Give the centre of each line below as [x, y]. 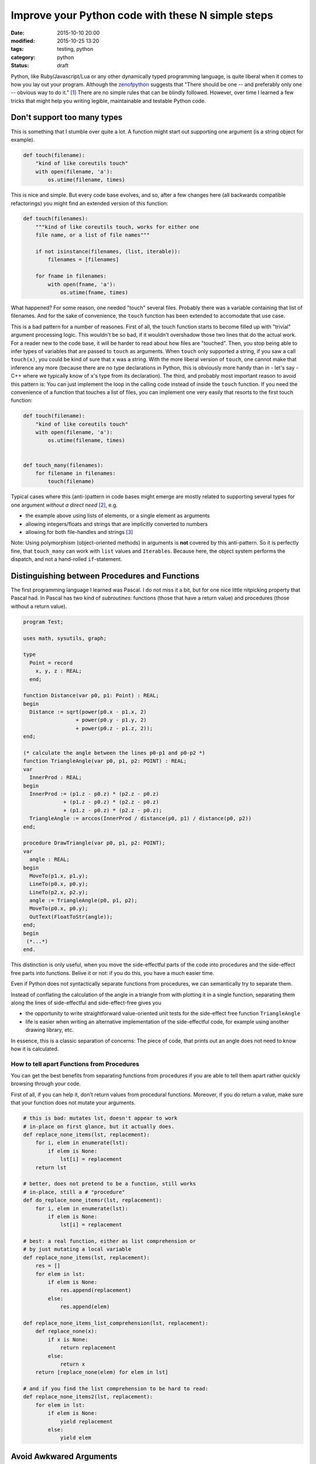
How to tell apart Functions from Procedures [75, 1064]
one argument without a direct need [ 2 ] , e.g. [64, 505]
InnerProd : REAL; [56, 778]
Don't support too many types [67, 117]
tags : [17, 49]
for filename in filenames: [76, 473]
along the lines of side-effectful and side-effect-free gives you [86, 1003]
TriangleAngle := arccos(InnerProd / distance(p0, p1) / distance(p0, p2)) [140, 819]
